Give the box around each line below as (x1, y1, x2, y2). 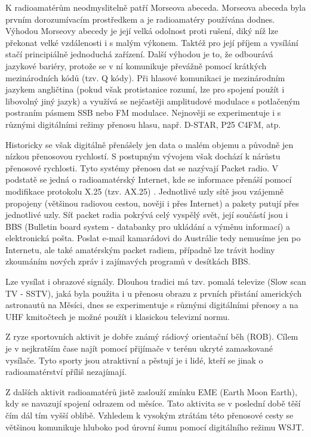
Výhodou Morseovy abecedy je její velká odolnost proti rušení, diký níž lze (5, 24, 278, 37)
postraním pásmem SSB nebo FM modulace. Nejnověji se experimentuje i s (5, 106, 281, 119)
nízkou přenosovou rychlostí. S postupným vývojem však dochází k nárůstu (5, 150, 281, 162)
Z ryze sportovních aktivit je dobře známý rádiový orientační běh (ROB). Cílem (5, 330, 298, 343)
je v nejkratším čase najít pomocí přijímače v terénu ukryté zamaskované (5, 342, 273, 355)
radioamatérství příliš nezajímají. (5, 365, 127, 378)
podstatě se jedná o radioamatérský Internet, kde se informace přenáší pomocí (5, 173, 292, 186)
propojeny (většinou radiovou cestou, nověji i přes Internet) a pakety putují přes (5, 196, 299, 209)
